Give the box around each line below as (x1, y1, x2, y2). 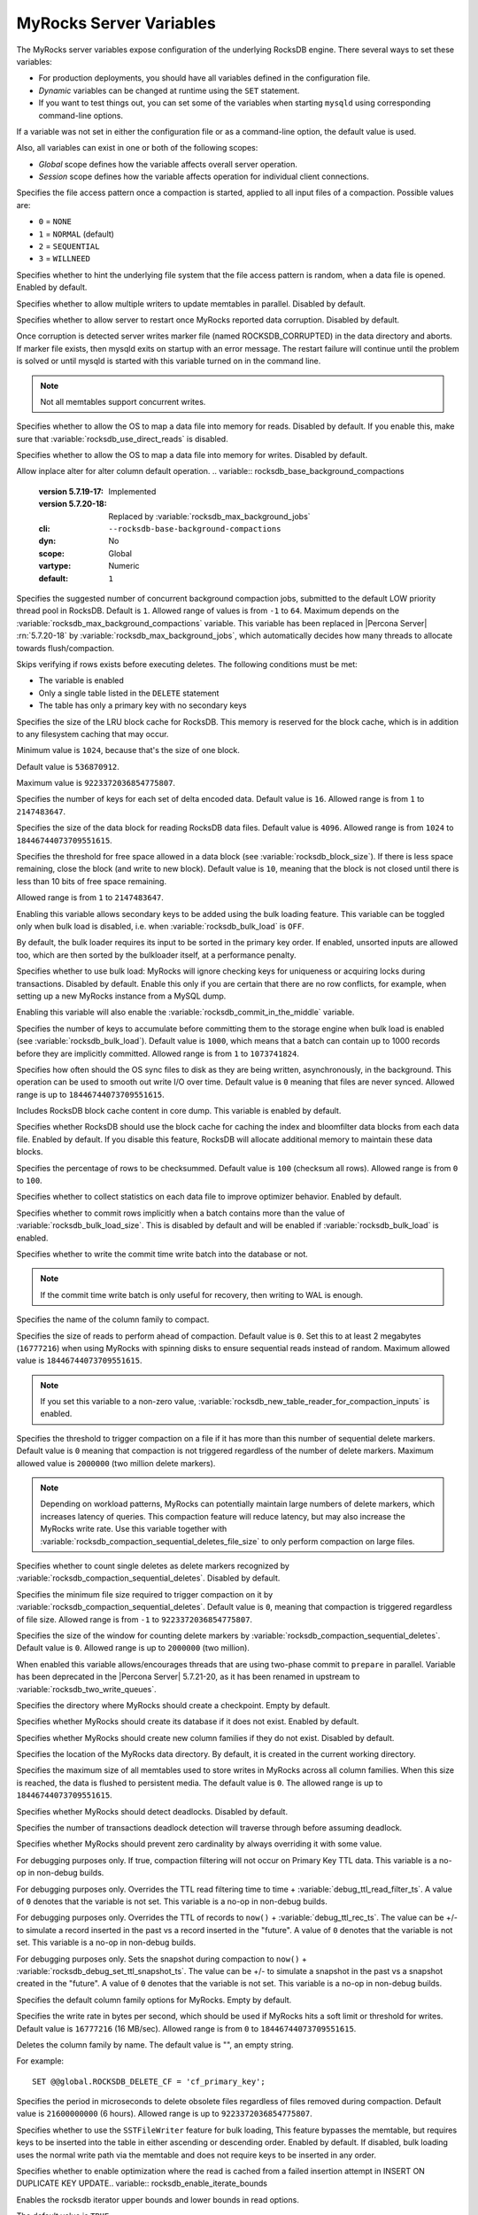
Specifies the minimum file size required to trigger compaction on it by (16, 1589, 274, 1599)
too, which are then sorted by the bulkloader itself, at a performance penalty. (16, 949, 297, 960)
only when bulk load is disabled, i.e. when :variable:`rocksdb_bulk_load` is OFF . (16, 921, 305, 931)
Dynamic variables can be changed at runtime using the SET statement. (38, 85, 300, 96)
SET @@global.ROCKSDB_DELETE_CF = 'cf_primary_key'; (32, 2076, 266, 2087)
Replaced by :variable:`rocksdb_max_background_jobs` (108, 510, 311, 522)
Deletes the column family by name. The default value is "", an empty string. (16, 2039, 294, 2050)
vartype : (38, 561, 72, 571)
